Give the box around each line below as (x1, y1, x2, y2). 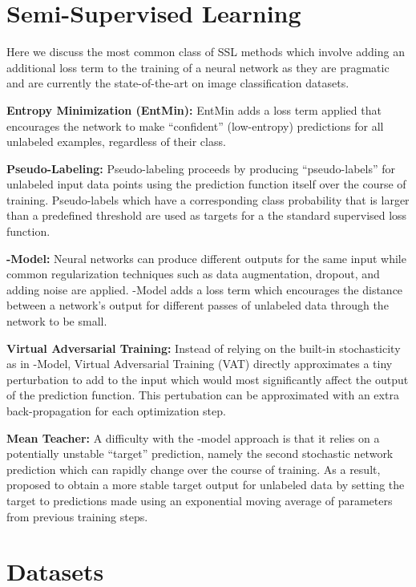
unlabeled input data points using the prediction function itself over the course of (6, 176, 406, 192)
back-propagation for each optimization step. (6, 403, 226, 419)
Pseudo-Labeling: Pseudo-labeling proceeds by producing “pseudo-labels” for (6, 160, 395, 176)
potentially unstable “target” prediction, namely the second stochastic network (6, 445, 394, 462)
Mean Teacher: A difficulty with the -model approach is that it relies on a (6, 429, 380, 446)
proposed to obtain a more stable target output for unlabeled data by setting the (6, 476, 405, 493)
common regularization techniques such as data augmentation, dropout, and (6, 265, 380, 282)
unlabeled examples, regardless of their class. (6, 133, 226, 150)
